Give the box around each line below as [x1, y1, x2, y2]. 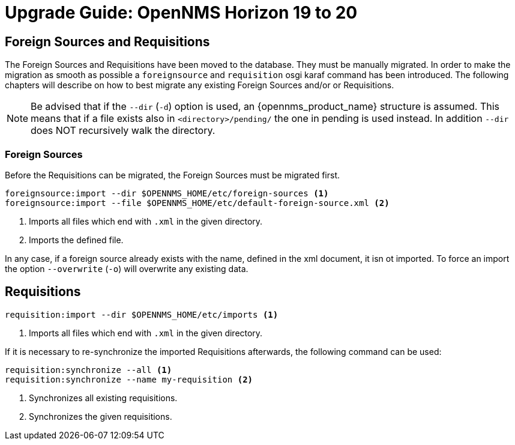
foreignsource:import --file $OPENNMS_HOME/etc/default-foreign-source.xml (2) [5, 198, 390, 208]
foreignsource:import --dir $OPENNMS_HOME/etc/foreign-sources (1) [5, 188, 329, 198]
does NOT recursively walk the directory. [31, 124, 215, 137]
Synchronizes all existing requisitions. [29, 392, 178, 403]
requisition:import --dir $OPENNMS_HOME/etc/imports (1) [5, 309, 279, 319]
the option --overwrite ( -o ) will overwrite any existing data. [5, 263, 248, 274]
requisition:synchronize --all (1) [5, 365, 172, 375]
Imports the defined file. [29, 234, 124, 245]
